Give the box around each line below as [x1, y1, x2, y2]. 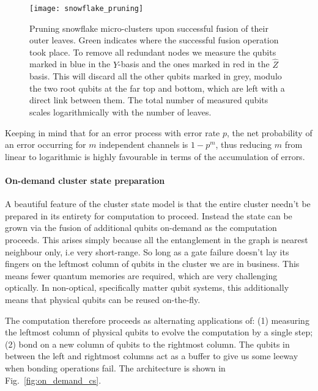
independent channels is [99, 138, 188, 151]
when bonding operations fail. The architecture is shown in [5, 361, 226, 374]
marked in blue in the [29, 57, 111, 70]
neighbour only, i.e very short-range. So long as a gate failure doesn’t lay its [5, 245, 289, 258]
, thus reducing [215, 138, 272, 151]
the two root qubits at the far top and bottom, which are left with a [29, 81, 285, 94]
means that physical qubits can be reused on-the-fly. [5, 293, 201, 305]
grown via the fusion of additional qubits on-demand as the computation [5, 221, 277, 234]
